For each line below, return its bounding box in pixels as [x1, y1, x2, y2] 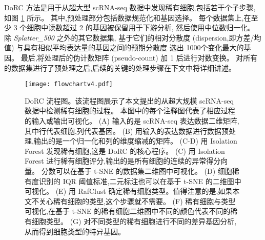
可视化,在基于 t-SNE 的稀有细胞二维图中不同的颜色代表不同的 [25, 206, 231, 216]
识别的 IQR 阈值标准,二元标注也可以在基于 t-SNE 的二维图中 [38, 175, 241, 186]
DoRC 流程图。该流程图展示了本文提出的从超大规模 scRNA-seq [25, 95, 234, 106]
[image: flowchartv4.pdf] [25, 81, 113, 88]
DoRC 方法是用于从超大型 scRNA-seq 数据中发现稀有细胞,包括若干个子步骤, [4, 2, 256, 12]
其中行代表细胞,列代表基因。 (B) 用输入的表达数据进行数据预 [25, 125, 229, 136]
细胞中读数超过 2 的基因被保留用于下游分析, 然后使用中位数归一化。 [27, 22, 255, 33]
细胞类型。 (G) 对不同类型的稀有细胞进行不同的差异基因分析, [31, 215, 237, 226]
